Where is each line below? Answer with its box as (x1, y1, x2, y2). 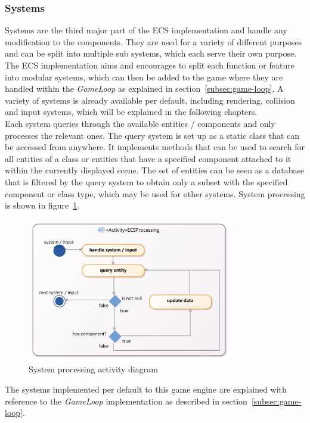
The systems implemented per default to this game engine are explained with (5, 383, 287, 396)
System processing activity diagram (29, 363, 158, 375)
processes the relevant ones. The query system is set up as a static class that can (5, 129, 300, 141)
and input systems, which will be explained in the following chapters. (5, 105, 258, 118)
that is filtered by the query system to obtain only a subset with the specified (5, 175, 288, 188)
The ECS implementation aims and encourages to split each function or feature (5, 59, 294, 71)
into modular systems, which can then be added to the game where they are (5, 70, 283, 83)
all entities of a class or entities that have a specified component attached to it (5, 152, 292, 164)
